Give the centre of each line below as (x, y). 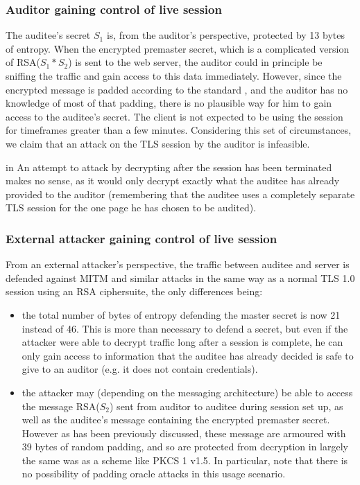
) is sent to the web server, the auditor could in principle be (195, 62)
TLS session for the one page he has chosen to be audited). (131, 208)
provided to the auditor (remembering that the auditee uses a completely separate (180, 194)
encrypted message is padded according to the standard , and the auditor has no (177, 89)
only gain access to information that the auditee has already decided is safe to (188, 355)
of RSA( (23, 62)
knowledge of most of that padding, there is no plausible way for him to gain (169, 103)
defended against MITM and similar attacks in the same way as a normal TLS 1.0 (180, 277)
